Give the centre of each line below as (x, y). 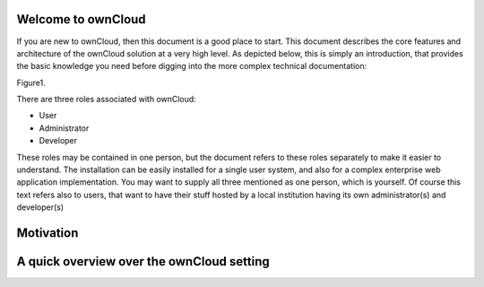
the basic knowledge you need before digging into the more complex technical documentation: (192, 66)
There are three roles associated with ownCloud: (106, 100)
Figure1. (31, 83)
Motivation (48, 233)
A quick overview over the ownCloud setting (143, 261)
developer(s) (40, 207)
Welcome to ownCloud (82, 19)
